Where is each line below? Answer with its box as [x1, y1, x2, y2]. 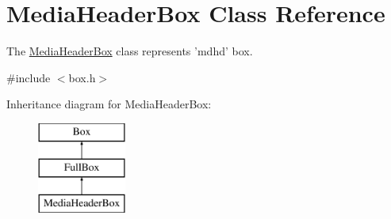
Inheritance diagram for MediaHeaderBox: [6, 96, 212, 112]
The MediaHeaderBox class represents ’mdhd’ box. [6, 43, 253, 59]
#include [6, 69, 51, 85]
